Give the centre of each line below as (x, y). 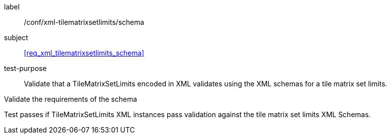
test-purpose (25, 68)
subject (16, 37)
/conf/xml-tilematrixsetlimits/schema (84, 22)
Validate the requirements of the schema (71, 99)
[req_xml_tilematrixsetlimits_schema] (84, 53)
